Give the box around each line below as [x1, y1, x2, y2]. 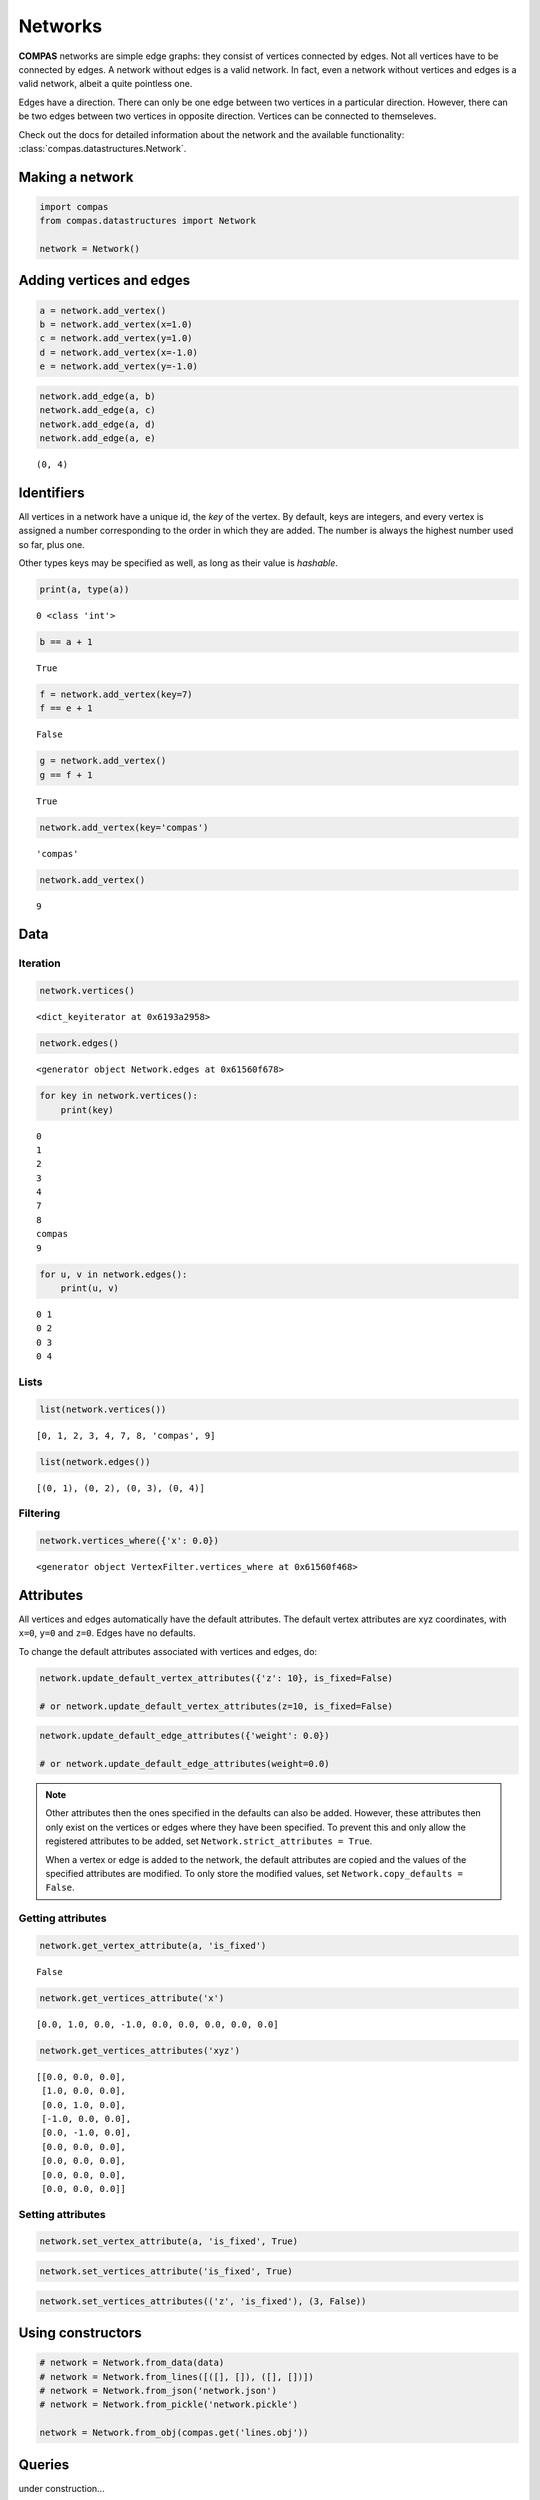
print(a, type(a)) [39, 584, 130, 595]
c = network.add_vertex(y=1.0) [39, 333, 194, 344]
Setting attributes [18, 2207, 106, 2221]
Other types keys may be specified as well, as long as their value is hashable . [18, 557, 339, 569]
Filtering [18, 1506, 60, 1520]
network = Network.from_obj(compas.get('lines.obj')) [39, 2427, 309, 2439]
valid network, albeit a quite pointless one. [18, 78, 193, 90]
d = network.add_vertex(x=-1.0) [39, 346, 199, 358]
